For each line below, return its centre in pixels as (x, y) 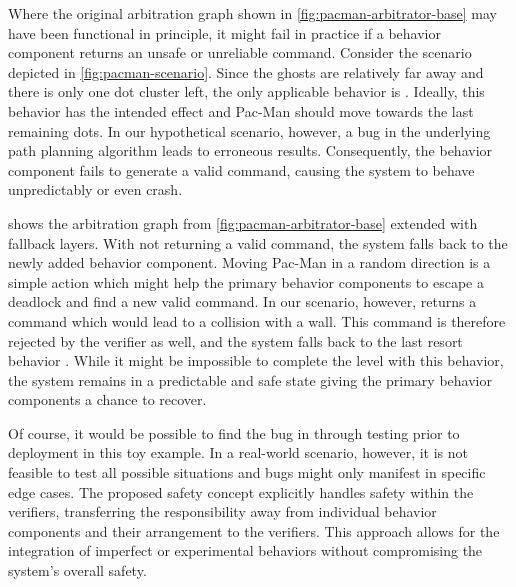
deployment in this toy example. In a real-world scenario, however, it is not (238, 452)
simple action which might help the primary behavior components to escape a (246, 281)
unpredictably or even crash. (95, 189)
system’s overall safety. (77, 570)
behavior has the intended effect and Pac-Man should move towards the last (241, 110)
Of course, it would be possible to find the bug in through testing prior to (234, 432)
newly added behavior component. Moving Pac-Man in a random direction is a (249, 262)
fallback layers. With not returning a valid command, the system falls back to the (258, 242)
